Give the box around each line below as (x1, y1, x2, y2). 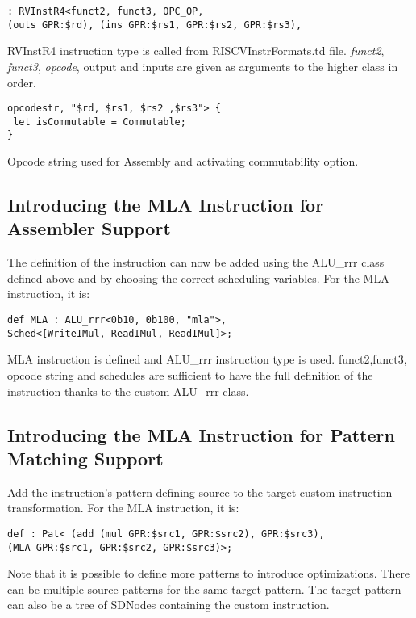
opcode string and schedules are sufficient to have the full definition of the (7, 366, 373, 383)
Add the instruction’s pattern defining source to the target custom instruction (7, 483, 393, 500)
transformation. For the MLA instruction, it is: (7, 499, 239, 516)
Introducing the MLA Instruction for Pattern (7, 422, 395, 447)
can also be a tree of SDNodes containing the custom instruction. (7, 596, 330, 613)
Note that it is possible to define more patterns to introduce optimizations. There (7, 565, 410, 582)
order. (7, 74, 36, 90)
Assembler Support (7, 216, 171, 241)
